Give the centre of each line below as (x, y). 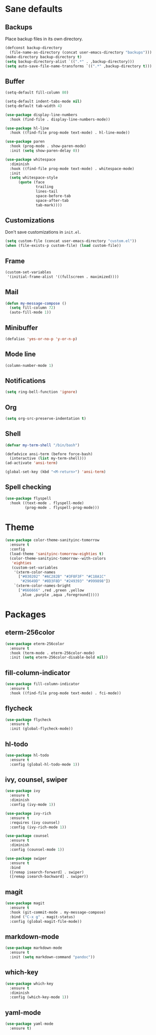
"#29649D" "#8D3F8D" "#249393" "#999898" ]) (65, 581)
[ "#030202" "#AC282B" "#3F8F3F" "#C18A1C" (62, 577)
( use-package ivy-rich (28, 813)
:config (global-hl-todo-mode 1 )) (45, 764)
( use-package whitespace (30, 159)
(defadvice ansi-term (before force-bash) (49, 454)
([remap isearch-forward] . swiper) (47, 872)
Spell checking (28, 487)
